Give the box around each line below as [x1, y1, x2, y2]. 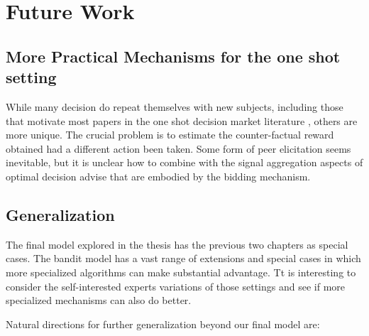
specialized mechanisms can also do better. [6, 293, 192, 308]
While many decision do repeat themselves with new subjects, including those [6, 99, 343, 114]
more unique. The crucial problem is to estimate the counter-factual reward [6, 127, 334, 142]
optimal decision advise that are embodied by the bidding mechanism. [6, 168, 311, 183]
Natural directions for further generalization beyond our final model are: [6, 316, 320, 331]
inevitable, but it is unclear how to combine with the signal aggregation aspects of [6, 155, 363, 170]
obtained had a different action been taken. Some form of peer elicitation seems [6, 141, 351, 156]
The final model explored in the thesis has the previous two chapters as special [6, 237, 348, 251]
